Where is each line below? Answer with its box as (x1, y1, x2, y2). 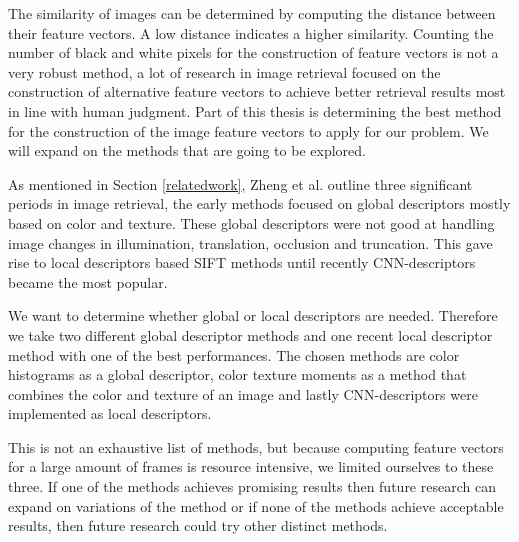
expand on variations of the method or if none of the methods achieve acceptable (8, 495, 504, 516)
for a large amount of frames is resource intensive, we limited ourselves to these (8, 456, 494, 477)
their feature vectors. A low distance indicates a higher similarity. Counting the (8, 22, 494, 43)
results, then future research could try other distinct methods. (8, 515, 388, 536)
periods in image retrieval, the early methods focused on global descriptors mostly (8, 193, 511, 214)
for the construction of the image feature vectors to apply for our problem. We (8, 120, 489, 141)
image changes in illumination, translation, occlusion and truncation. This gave (8, 232, 493, 253)
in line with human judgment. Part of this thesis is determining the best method (8, 100, 502, 121)
